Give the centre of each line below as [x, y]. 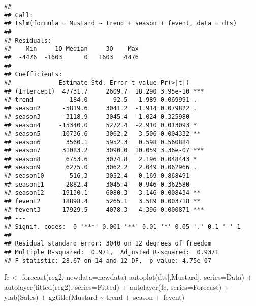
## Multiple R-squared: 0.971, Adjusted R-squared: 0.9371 [111, 252]
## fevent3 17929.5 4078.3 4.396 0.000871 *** [104, 210]
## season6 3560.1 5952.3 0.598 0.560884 [97, 142]
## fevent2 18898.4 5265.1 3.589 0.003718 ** [102, 202]
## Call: [19, 15]
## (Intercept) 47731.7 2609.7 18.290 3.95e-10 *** [104, 91]
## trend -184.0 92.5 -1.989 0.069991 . [101, 100]
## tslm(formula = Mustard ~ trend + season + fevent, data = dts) [121, 24]
